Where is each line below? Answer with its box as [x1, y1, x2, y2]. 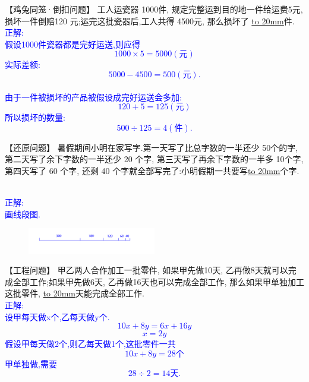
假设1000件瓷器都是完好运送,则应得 [5, 37, 140, 50]
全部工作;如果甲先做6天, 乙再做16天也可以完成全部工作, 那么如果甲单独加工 [12, 275, 304, 288]
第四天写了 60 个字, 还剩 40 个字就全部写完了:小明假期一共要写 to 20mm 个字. [5, 164, 299, 176]
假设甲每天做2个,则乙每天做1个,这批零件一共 [5, 337, 176, 350]
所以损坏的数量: [5, 111, 65, 124]
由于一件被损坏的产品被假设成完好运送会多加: [5, 90, 182, 103]
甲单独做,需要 [5, 357, 57, 370]
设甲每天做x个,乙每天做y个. [5, 310, 110, 323]
